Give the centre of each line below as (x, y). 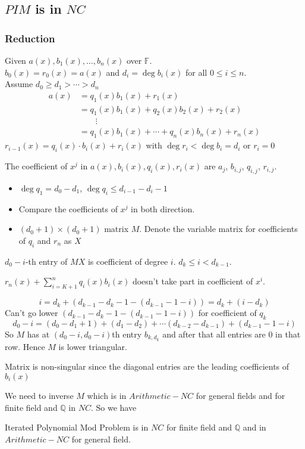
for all (196, 72)
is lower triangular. (93, 346)
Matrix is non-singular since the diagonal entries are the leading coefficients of (147, 366)
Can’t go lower (32, 313)
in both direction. (163, 208)
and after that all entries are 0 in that (232, 334)
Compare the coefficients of (68, 208)
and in (254, 427)
